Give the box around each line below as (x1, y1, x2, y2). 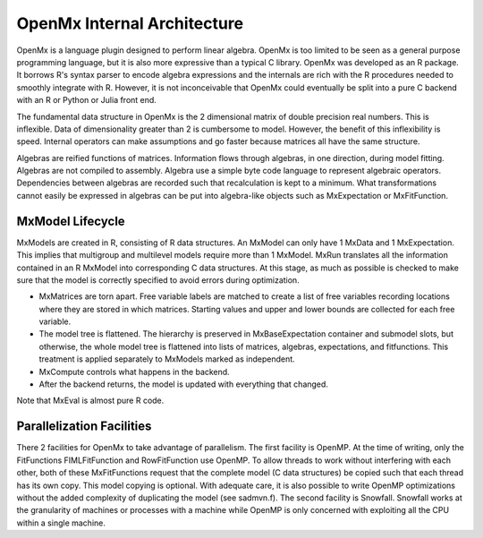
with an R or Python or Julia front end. (16, 95, 157, 106)
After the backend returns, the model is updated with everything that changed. (38, 379, 328, 389)
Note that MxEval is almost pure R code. (16, 395, 165, 406)
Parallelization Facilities (16, 419, 152, 434)
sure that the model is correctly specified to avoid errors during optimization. (16, 274, 300, 286)
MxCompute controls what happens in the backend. (38, 366, 230, 377)
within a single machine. (16, 517, 106, 528)
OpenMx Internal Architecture (16, 13, 244, 33)
